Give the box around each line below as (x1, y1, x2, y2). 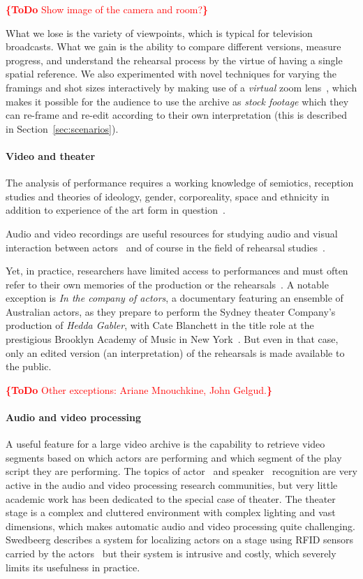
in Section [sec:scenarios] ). (6, 121, 119, 135)
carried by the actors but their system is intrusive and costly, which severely (6, 546, 336, 560)
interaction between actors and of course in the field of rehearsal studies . (6, 240, 325, 254)
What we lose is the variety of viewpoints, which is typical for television (6, 25, 313, 40)
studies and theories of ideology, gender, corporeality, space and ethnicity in (6, 189, 329, 203)
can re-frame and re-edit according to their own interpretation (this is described (6, 108, 347, 122)
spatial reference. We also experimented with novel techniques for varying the (6, 66, 337, 81)
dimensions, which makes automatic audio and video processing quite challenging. (6, 518, 355, 533)
